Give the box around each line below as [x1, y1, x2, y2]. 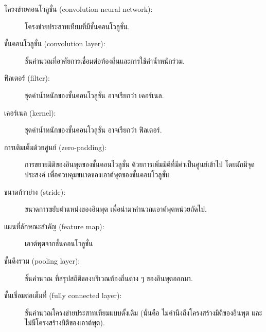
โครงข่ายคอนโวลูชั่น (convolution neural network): [4, 4, 153, 14]
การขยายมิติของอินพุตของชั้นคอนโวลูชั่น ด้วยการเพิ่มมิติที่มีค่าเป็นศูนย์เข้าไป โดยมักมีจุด [25, 159, 255, 170]
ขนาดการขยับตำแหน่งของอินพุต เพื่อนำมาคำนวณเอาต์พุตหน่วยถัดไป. [25, 204, 207, 214]
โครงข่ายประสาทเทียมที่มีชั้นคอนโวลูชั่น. [25, 21, 130, 31]
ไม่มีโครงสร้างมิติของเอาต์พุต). [25, 317, 105, 328]
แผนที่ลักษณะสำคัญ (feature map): [4, 220, 104, 231]
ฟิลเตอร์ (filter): [4, 72, 50, 83]
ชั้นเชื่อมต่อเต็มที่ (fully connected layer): [4, 290, 122, 301]
